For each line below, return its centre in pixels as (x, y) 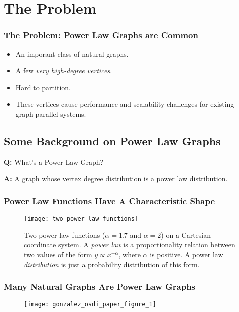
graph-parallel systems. (51, 113)
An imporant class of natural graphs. (72, 53)
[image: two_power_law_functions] (81, 219)
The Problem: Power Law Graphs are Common (101, 35)
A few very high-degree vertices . (64, 70)
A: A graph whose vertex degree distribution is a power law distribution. (116, 179)
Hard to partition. (43, 87)
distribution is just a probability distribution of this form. (112, 264)
